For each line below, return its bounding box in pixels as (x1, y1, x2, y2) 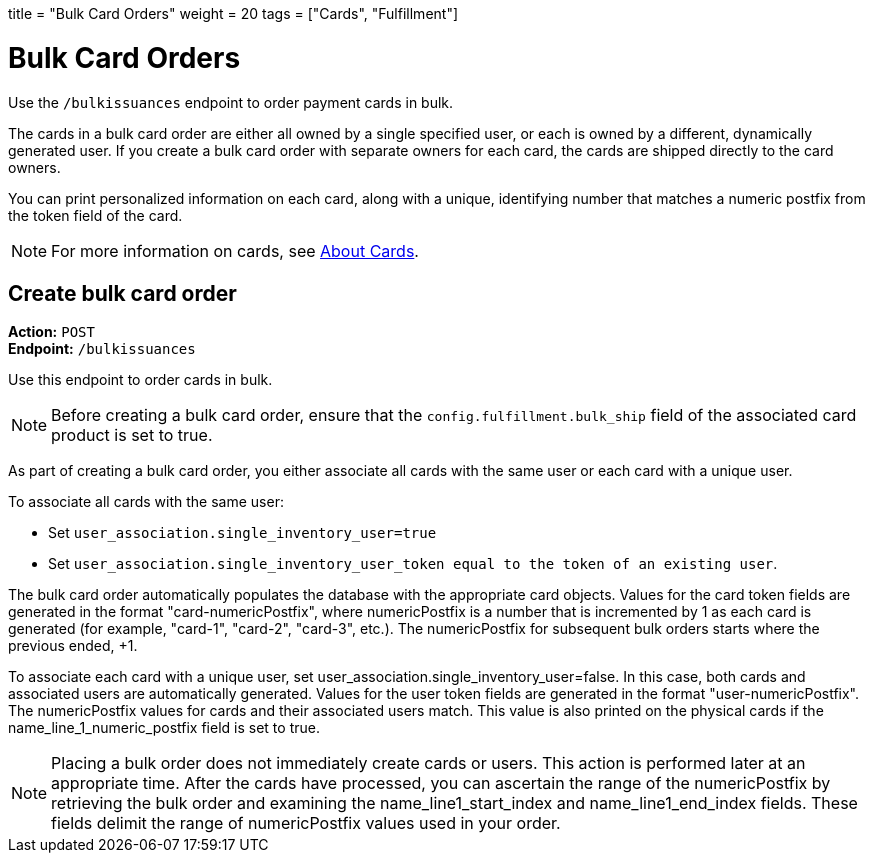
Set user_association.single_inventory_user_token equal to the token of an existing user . (48, 555, 778, 573)
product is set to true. (51, 425, 213, 446)
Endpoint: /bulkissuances (8, 340, 196, 358)
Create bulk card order (8, 280, 237, 306)
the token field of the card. (8, 206, 183, 224)
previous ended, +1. (8, 637, 138, 655)
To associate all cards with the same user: (8, 493, 284, 511)
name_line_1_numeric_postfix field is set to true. (8, 719, 320, 737)
